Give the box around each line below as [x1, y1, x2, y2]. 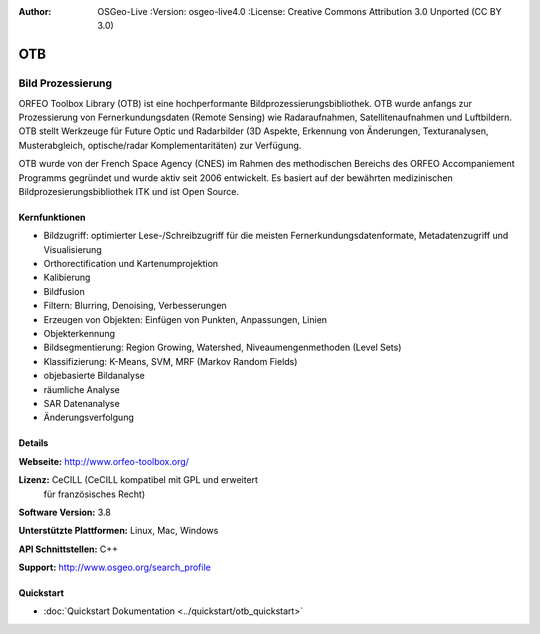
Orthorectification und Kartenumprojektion [43, 258, 219, 270]
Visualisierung [43, 243, 102, 255]
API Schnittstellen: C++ [18, 543, 119, 555]
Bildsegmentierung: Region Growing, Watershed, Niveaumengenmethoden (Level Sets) [43, 341, 402, 354]
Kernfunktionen [18, 211, 86, 223]
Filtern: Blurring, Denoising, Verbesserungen [43, 300, 227, 312]
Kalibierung [43, 271, 91, 284]
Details [18, 437, 49, 449]
